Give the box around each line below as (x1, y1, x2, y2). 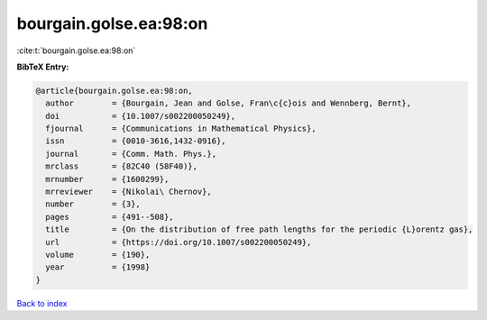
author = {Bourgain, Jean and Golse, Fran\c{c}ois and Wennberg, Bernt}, (45, 98, 412, 108)
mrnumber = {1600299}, (45, 174, 170, 184)
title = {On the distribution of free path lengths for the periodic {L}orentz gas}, (45, 224, 473, 234)
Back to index (16, 297, 68, 308)
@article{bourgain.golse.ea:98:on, (35, 86, 193, 96)
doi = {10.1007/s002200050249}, (45, 111, 236, 121)
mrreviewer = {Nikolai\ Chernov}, (45, 187, 212, 197)
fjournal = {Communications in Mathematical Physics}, (45, 123, 317, 134)
